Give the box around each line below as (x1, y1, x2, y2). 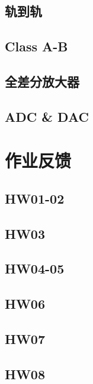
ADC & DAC (5, 107, 89, 125)
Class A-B (5, 37, 68, 56)
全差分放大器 (5, 72, 79, 90)
